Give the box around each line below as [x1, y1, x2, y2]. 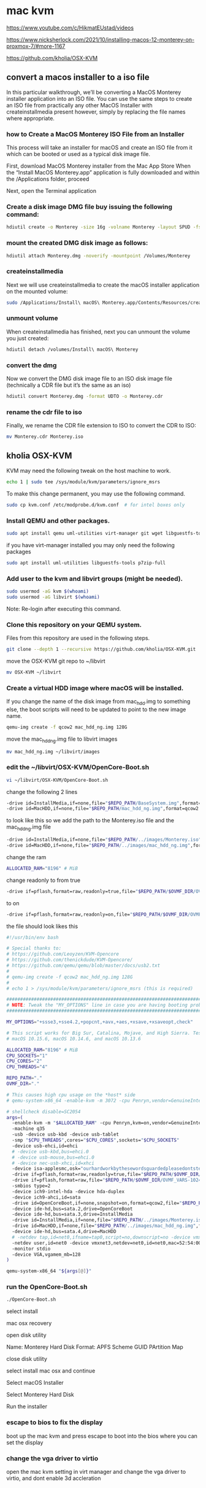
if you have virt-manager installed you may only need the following [6, 541, 175, 548]
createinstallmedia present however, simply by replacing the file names [6, 108, 186, 115]
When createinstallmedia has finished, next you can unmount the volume [6, 328, 191, 335]
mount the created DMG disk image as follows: [6, 239, 148, 247]
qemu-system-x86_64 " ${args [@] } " [6, 1268, 92, 1274]
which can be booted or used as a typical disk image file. [6, 150, 150, 158]
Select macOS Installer [6, 1379, 64, 1387]
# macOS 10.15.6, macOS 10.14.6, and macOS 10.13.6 [6, 1035, 141, 1042]
